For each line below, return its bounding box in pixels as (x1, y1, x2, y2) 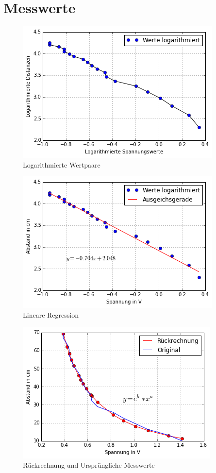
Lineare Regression (23, 309, 79, 320)
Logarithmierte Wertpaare (23, 159, 100, 169)
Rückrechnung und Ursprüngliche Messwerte (23, 460, 155, 470)
